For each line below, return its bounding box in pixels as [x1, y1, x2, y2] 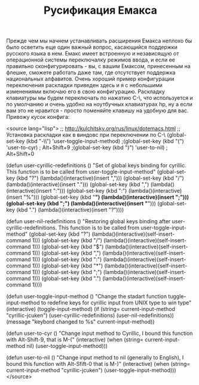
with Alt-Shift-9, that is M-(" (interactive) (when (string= [6, 336, 143, 343]
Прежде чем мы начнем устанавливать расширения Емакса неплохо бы [6, 37, 192, 45]
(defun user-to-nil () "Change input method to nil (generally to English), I [6, 354, 184, 361]
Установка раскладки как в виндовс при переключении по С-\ [6, 131, 166, 138]
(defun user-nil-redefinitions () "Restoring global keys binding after [6, 218, 171, 225]
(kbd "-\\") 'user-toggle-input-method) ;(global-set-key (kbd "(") [26, 138, 184, 145]
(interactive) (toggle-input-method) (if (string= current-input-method [6, 306, 175, 313]
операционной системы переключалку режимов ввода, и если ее [6, 56, 175, 63]
